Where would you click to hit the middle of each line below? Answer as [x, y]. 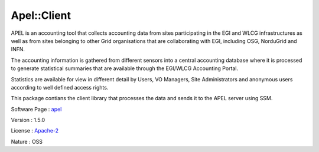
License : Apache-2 [35, 131]
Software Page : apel [36, 109]
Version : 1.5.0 [28, 120]
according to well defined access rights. [60, 87]
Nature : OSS [27, 141]
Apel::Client [41, 15]
